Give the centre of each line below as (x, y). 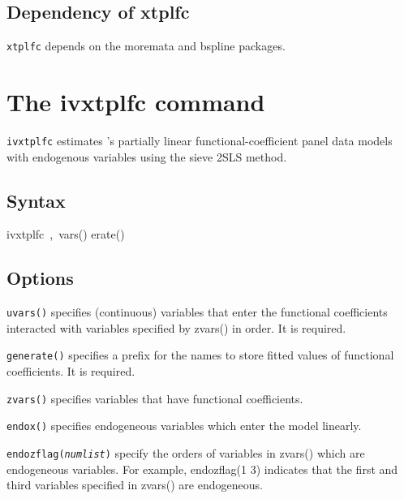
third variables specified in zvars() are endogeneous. (135, 485)
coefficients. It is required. (71, 371)
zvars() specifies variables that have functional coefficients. (155, 398)
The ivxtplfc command (136, 102)
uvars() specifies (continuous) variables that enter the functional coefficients (197, 312)
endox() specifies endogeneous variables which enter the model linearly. (184, 426)
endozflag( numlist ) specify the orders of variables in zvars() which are (186, 453)
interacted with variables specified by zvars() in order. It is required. (176, 327)
